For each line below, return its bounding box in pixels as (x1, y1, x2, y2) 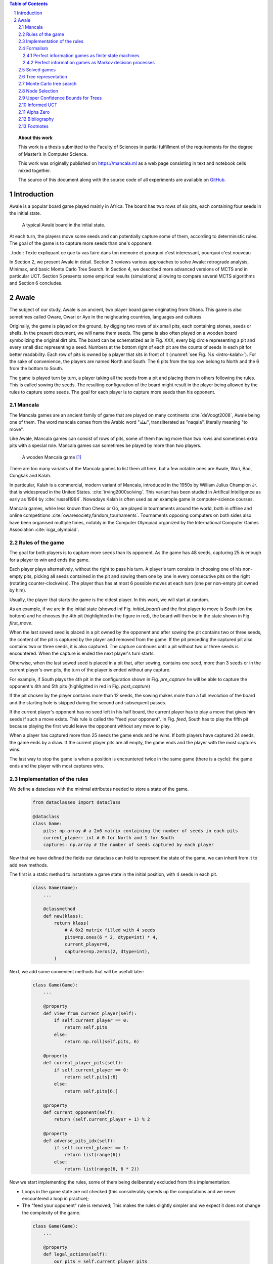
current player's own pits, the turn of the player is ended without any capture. (9, 667, 171, 673)
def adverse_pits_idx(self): (43, 1138, 116, 1144)
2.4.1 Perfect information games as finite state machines (23, 52, 140, 58)
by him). (9, 587, 27, 594)
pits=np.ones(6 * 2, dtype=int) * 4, (64, 934, 158, 940)
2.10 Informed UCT (18, 102, 58, 108)
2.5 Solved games (18, 66, 56, 73)
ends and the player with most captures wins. (9, 762, 105, 769)
